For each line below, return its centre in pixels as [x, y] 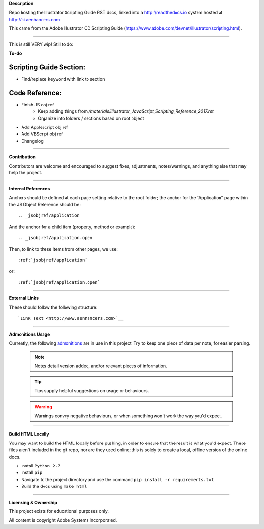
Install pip [32, 473]
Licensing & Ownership [33, 502]
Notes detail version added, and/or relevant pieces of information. [101, 366]
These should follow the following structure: [53, 307]
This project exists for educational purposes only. [59, 511]
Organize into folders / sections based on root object [91, 118]
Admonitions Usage [30, 334]
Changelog [32, 141]
